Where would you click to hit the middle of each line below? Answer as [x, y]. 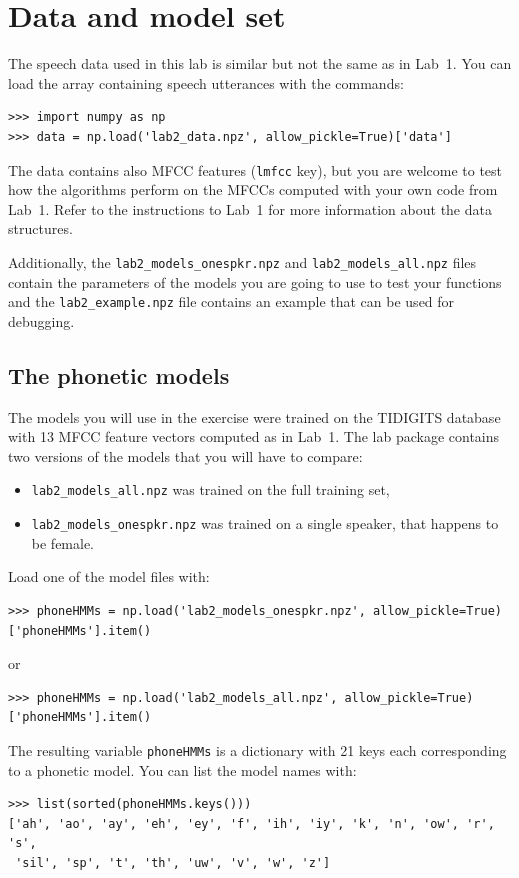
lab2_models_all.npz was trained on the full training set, [210, 489]
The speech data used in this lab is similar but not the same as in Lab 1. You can [260, 63]
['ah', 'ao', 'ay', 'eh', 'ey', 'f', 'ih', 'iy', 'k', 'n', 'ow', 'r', [251, 823]
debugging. [41, 320]
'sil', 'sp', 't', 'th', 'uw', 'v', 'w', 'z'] [173, 862]
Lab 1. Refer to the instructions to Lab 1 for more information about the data [250, 208]
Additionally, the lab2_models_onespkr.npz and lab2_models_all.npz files [242, 261]
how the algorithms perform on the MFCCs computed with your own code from [253, 189]
